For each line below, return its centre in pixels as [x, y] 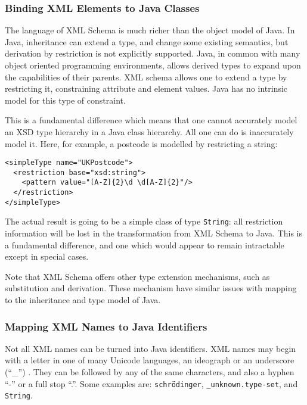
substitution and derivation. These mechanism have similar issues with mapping [151, 288]
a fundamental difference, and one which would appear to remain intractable [145, 244]
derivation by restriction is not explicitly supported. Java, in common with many [153, 53]
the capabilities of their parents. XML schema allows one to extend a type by [146, 77]
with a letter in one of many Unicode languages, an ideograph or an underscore [150, 360]
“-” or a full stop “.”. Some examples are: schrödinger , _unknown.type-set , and [151, 383]
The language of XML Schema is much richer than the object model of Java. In [150, 30]
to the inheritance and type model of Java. [83, 300]
